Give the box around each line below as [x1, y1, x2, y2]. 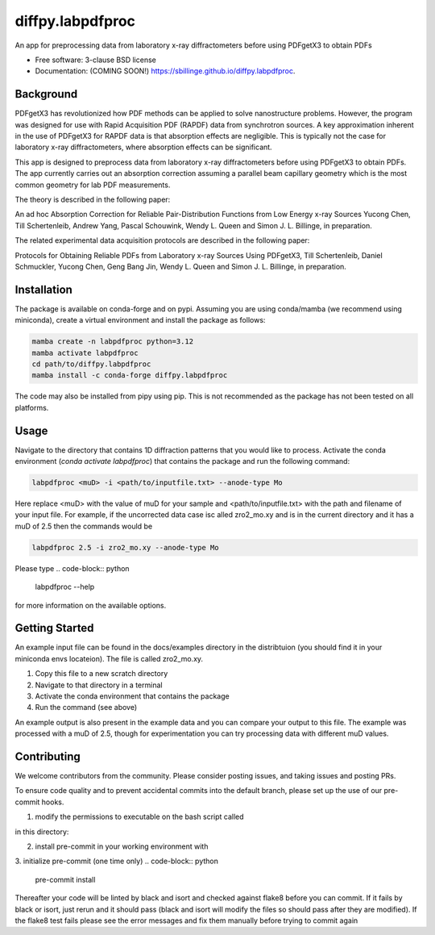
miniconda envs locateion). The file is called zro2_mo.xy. [14, 653, 204, 663]
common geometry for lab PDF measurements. [14, 180, 171, 190]
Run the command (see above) [35, 703, 138, 712]
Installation [14, 282, 72, 296]
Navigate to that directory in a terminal [35, 680, 163, 690]
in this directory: [14, 827, 69, 837]
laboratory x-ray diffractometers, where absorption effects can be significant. [14, 142, 273, 152]
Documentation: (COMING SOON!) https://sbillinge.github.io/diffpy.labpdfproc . [35, 66, 296, 76]
